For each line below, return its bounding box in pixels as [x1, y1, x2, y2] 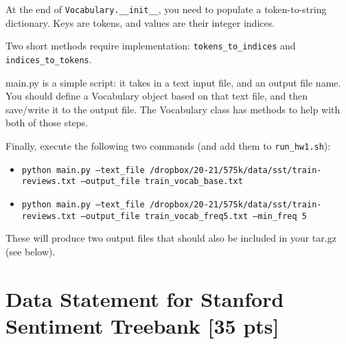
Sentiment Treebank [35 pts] [5, 311, 279, 339]
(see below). [5, 244, 56, 258]
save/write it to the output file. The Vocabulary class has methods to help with [5, 102, 341, 116]
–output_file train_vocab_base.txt [80, 176, 243, 187]
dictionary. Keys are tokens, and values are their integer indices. [5, 15, 275, 30]
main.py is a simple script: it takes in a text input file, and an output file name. [5, 75, 341, 89]
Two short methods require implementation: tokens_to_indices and [5, 38, 296, 53]
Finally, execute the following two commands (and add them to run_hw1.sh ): [5, 138, 331, 152]
